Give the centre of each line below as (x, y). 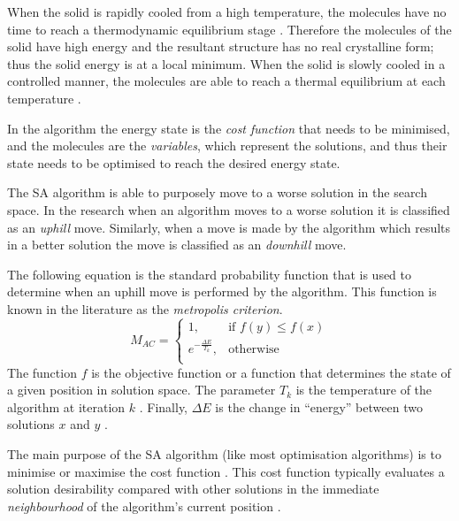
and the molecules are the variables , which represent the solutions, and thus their (227, 146)
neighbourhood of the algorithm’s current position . (144, 506)
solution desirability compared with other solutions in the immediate (193, 489)
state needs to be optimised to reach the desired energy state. (174, 162)
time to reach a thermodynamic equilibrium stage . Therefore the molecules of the (229, 29)
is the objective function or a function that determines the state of (271, 372)
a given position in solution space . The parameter (142, 390)
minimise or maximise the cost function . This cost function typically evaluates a (226, 471)
